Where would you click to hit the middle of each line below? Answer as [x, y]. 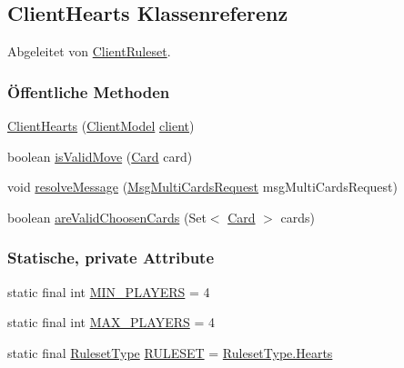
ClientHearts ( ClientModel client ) [101, 126]
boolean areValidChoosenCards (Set [107, 217]
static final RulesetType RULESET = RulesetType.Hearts [170, 352]
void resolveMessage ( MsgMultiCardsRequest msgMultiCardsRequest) [202, 187]
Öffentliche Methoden [89, 91]
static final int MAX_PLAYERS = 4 [111, 322]
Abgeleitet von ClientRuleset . [89, 51]
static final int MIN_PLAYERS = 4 [109, 291]
